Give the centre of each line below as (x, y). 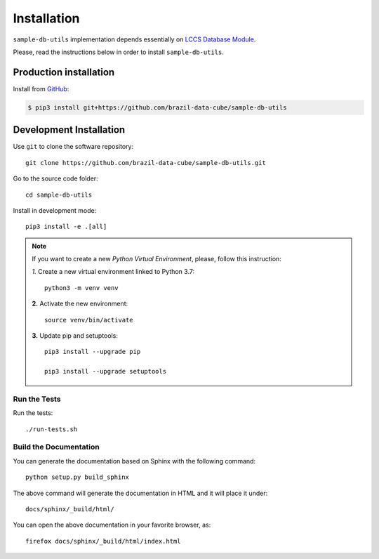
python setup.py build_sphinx (78, 477)
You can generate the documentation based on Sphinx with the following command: (134, 461)
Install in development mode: (55, 210)
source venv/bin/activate (89, 320)
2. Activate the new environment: (80, 304)
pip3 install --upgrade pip (93, 352)
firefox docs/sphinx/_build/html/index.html (104, 541)
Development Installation (69, 130)
